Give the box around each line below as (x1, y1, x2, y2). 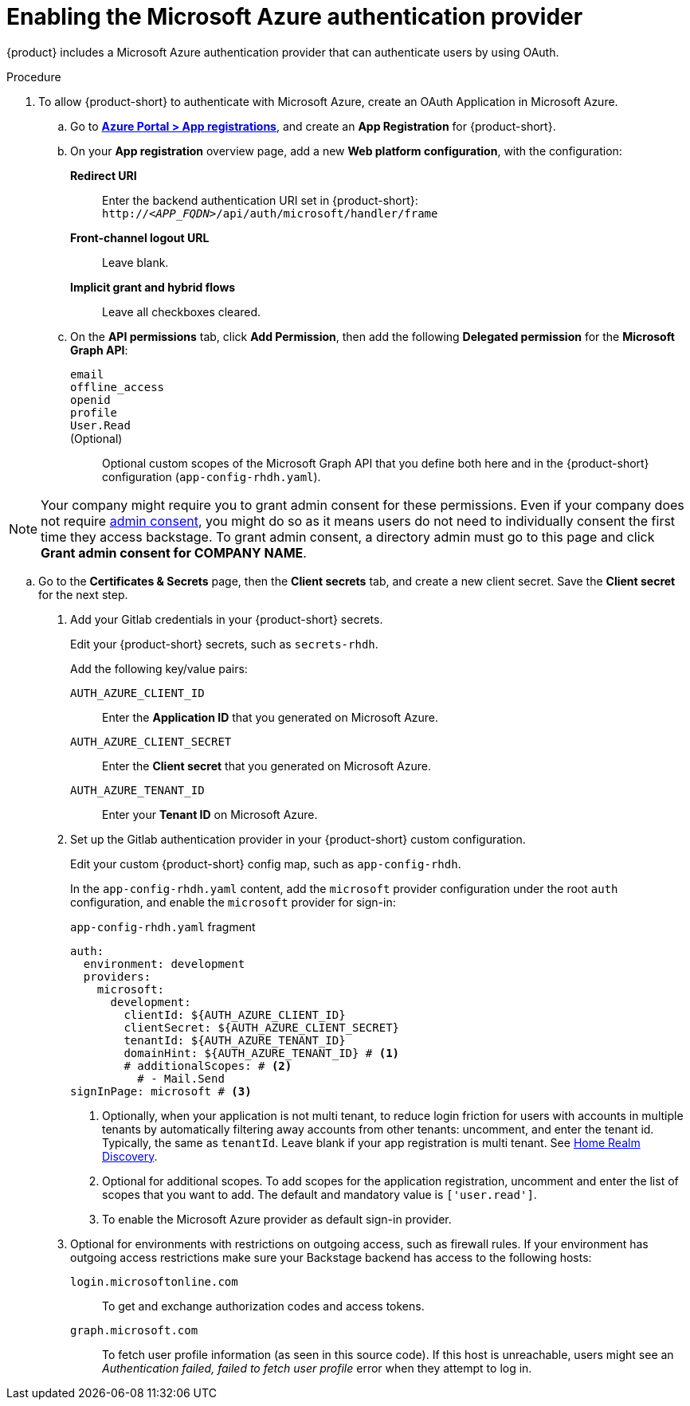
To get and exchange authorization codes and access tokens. (102, 1298, 425, 1313)
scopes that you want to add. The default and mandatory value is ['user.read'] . (102, 1187, 537, 1201)
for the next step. (38, 587, 128, 601)
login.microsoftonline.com (70, 1275, 238, 1288)
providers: (83, 969, 151, 983)
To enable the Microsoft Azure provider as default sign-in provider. (102, 1212, 452, 1226)
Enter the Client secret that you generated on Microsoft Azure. (102, 758, 431, 773)
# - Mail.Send (137, 1071, 225, 1085)
